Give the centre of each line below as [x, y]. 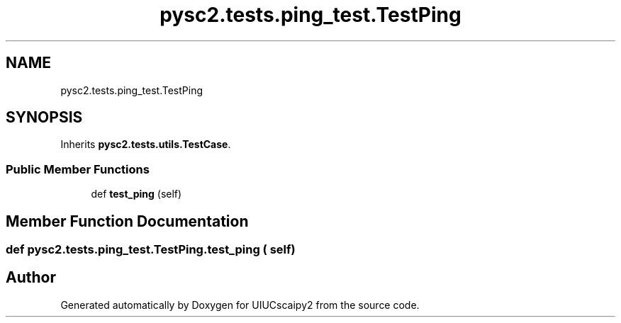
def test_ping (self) [136, 194]
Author [31, 278]
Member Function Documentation [127, 221]
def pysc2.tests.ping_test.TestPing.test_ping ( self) [151, 250]
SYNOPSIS [44, 118]
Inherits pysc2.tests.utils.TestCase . [146, 144]
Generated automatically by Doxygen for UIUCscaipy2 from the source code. [240, 305]
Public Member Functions [78, 169]
